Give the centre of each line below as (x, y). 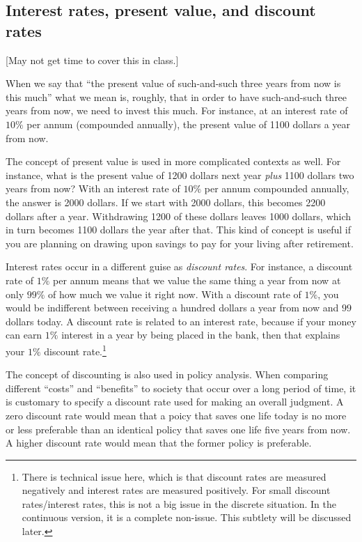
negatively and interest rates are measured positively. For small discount (176, 490)
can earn (24, 335)
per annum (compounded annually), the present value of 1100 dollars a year (189, 124)
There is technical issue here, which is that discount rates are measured (174, 476)
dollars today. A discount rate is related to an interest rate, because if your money (181, 321)
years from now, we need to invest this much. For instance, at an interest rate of (177, 110)
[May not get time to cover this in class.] (92, 60)
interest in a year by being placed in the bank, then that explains (201, 335)
